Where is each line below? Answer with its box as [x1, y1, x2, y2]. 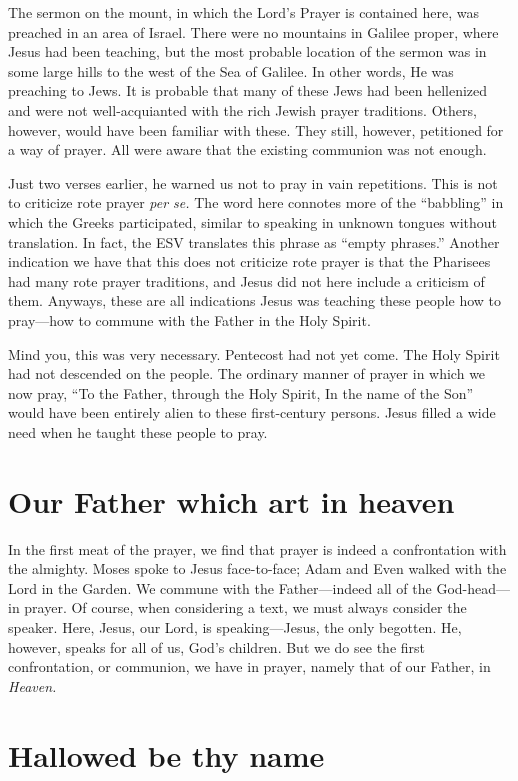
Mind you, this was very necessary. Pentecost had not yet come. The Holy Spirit [8, 343, 500, 364]
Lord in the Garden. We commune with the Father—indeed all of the [8, 577, 432, 598]
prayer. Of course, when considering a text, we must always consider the [24, 597, 467, 618]
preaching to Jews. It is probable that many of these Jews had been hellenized [8, 80, 488, 101]
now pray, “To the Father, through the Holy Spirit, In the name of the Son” [8, 382, 474, 403]
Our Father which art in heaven [8, 480, 455, 521]
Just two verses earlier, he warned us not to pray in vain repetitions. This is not [8, 172, 498, 193]
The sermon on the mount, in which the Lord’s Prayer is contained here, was [8, 2, 480, 22]
